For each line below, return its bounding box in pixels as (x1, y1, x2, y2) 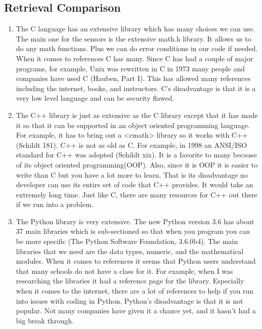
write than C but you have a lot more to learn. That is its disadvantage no (16, 169, 248, 180)
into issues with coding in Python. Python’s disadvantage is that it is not (16, 295, 243, 306)
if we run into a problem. (16, 199, 94, 210)
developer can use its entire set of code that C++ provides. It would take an (16, 179, 253, 190)
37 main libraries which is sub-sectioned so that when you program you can (16, 226, 250, 236)
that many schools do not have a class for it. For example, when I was (16, 265, 233, 276)
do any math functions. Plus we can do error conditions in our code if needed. (16, 43, 258, 54)
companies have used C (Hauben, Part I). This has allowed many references (16, 73, 251, 84)
